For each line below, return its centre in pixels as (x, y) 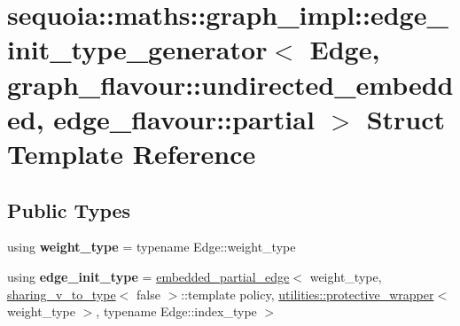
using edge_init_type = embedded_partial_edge (148, 276)
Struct (406, 118)
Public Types (69, 210)
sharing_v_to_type (62, 294)
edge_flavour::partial (184, 118)
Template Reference (132, 153)
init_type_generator (137, 49)
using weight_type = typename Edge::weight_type (152, 247)
